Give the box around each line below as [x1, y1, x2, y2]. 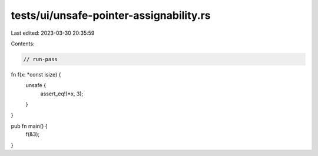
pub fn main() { [11, 122, 48, 130]
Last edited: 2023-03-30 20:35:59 [11, 29, 95, 36]
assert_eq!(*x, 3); [40, 90, 84, 97]
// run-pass [23, 56, 58, 62]
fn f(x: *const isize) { [11, 71, 61, 78]
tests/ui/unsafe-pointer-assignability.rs [11, 9, 211, 22]
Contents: [11, 40, 35, 47]
